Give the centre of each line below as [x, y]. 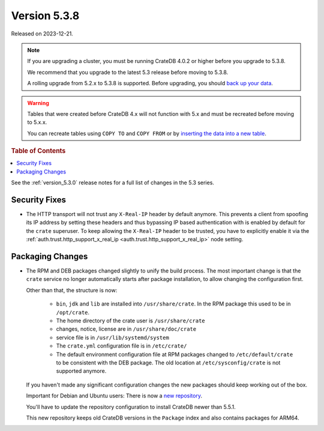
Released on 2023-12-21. [42, 34]
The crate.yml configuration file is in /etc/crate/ [121, 346]
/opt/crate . [73, 312]
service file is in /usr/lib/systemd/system [112, 337]
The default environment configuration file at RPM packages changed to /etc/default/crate [175, 354]
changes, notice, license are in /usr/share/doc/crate [126, 329]
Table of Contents [38, 151]
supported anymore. [81, 371]
